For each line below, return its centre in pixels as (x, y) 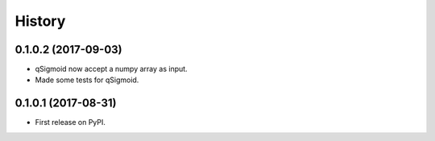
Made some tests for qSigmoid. (87, 80)
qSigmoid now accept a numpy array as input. (112, 69)
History (40, 21)
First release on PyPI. (70, 122)
